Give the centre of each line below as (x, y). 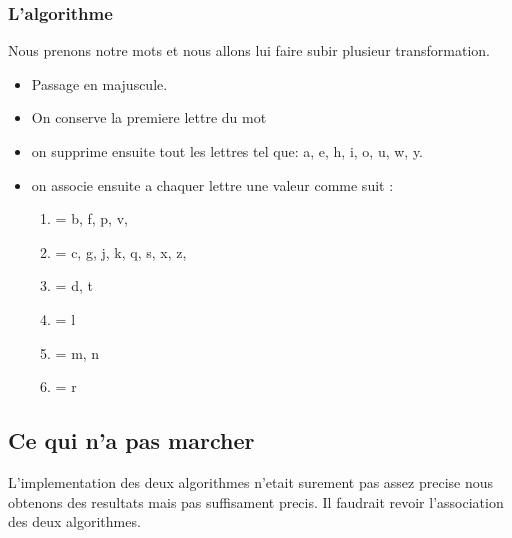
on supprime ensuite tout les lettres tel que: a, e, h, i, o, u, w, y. (227, 151)
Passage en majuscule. (99, 83)
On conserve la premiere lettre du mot (149, 117)
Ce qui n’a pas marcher (131, 440)
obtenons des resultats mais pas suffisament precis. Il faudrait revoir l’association (256, 501)
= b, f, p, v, (91, 218)
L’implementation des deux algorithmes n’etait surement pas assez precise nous (251, 481)
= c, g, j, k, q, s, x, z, (121, 251)
